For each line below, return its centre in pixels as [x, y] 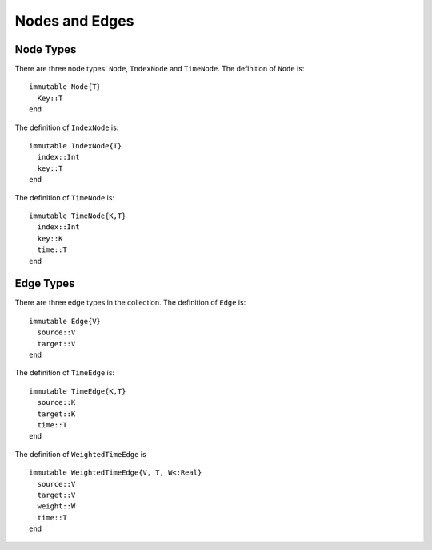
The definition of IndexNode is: [67, 127]
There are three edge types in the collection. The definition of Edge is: [130, 303]
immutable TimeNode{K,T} [78, 216]
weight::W [56, 506]
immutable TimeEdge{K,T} [78, 391]
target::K [56, 414]
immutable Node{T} [65, 87]
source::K [56, 402]
